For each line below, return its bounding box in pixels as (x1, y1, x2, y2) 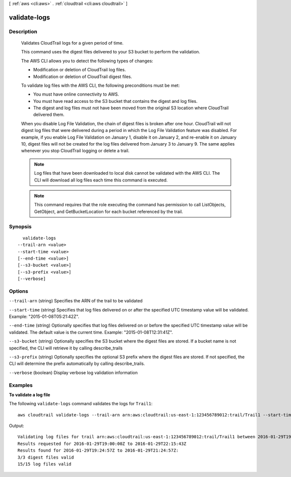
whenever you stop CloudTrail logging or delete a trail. (21, 148, 129, 154)
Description (9, 28, 37, 35)
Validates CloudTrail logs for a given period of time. (21, 40, 124, 46)
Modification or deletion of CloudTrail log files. (33, 67, 126, 73)
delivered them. (33, 112, 65, 117)
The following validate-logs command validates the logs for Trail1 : (9, 401, 153, 407)
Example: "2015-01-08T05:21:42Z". (9, 313, 80, 319)
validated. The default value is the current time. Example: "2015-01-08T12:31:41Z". (9, 329, 173, 335)
